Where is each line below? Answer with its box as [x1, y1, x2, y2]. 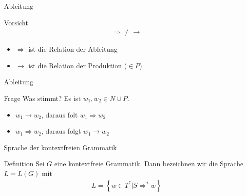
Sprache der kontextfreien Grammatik [4, 142, 117, 152]
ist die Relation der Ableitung [28, 44, 117, 54]
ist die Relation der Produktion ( [28, 60, 127, 70]
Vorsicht [4, 17, 28, 27]
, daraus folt [41, 109, 78, 119]
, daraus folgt [41, 126, 81, 136]
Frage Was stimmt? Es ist [4, 93, 81, 103]
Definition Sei [4, 158, 45, 169]
